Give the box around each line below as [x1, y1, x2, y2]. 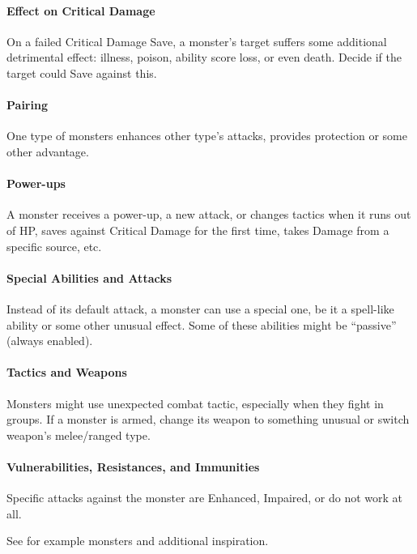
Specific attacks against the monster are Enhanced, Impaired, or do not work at [6, 489, 403, 506]
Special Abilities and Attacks [6, 269, 172, 286]
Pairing [6, 96, 48, 113]
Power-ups [6, 175, 66, 192]
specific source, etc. [6, 237, 102, 254]
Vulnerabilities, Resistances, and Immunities [6, 458, 260, 475]
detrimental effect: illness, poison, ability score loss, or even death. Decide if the [6, 49, 402, 66]
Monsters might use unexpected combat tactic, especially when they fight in [6, 394, 384, 411]
